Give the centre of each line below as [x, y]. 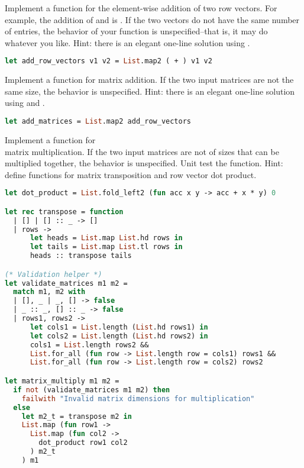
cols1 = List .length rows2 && [89, 345]
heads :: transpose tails [81, 256]
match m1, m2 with [49, 292]
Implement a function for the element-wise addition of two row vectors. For [141, 8]
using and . [25, 103]
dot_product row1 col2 [83, 443]
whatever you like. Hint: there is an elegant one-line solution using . [127, 42]
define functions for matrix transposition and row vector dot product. [131, 174]
